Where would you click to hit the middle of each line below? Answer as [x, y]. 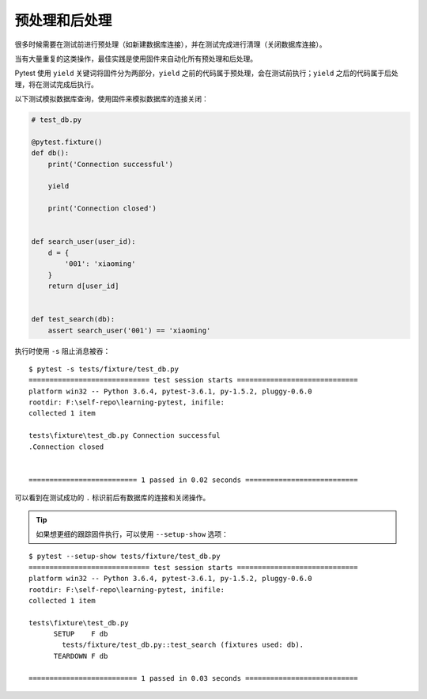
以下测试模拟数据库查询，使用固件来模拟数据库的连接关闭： [111, 99]
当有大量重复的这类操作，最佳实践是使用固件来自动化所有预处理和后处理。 [136, 59]
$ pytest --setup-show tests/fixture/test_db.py [125, 557]
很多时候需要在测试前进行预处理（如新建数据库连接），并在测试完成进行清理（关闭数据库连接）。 [170, 44]
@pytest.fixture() [67, 142]
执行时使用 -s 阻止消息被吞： [62, 351]
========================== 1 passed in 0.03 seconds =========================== [193, 678]
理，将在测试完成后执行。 [56, 84]
